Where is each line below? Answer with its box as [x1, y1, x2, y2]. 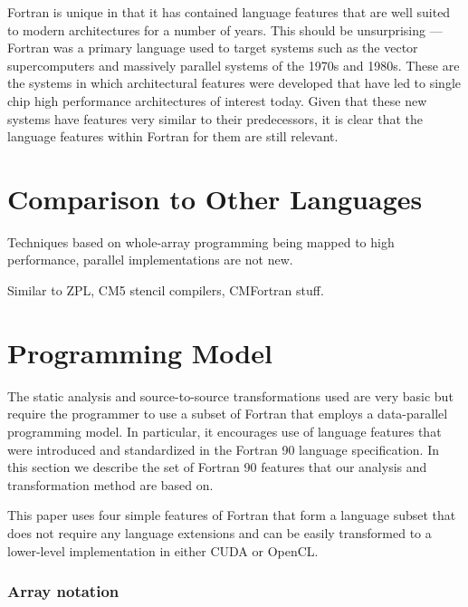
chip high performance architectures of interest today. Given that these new [7, 91, 427, 110]
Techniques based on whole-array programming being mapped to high [7, 232, 395, 251]
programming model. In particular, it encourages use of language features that [7, 421, 442, 440]
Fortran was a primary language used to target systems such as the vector [7, 38, 418, 57]
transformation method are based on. [7, 475, 214, 494]
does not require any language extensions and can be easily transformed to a [7, 523, 432, 542]
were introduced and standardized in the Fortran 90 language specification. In [7, 439, 439, 458]
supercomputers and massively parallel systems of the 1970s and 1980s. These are [7, 55, 460, 74]
